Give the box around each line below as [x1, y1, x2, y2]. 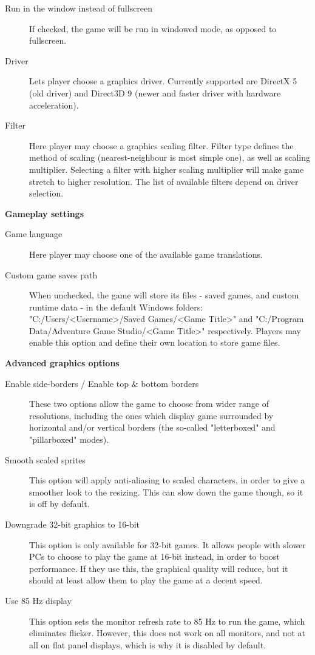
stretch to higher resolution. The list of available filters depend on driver [29, 175, 299, 187]
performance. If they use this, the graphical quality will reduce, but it [29, 562, 288, 574]
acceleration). [29, 98, 79, 111]
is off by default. [29, 497, 90, 510]
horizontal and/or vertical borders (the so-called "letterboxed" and [29, 421, 276, 434]
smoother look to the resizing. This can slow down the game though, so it [29, 485, 303, 498]
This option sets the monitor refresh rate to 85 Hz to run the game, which [29, 614, 305, 627]
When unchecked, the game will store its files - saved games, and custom [29, 289, 299, 301]
